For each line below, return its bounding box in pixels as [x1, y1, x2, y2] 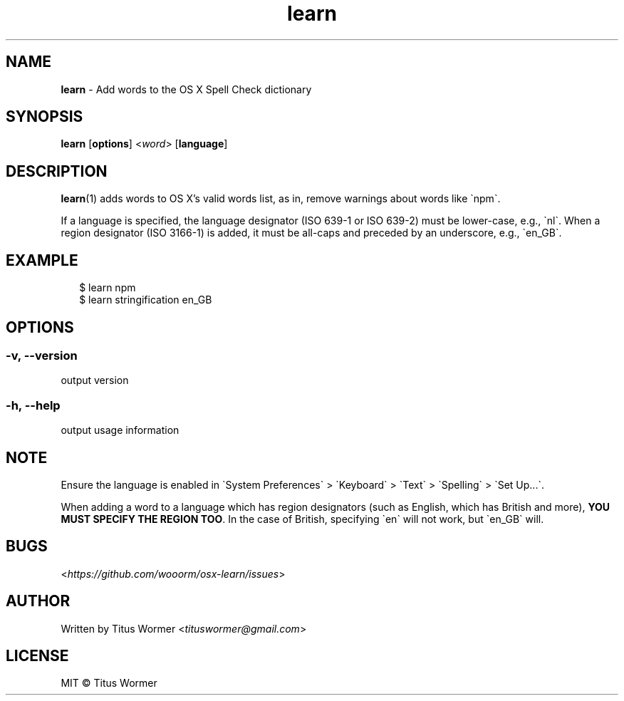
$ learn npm [79, 281, 136, 294]
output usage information [61, 424, 180, 437]
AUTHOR [6, 592, 71, 611]
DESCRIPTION [6, 162, 108, 180]
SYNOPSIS [6, 108, 83, 126]
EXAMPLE [6, 251, 78, 269]
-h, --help [6, 398, 61, 412]
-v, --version [6, 348, 78, 363]
